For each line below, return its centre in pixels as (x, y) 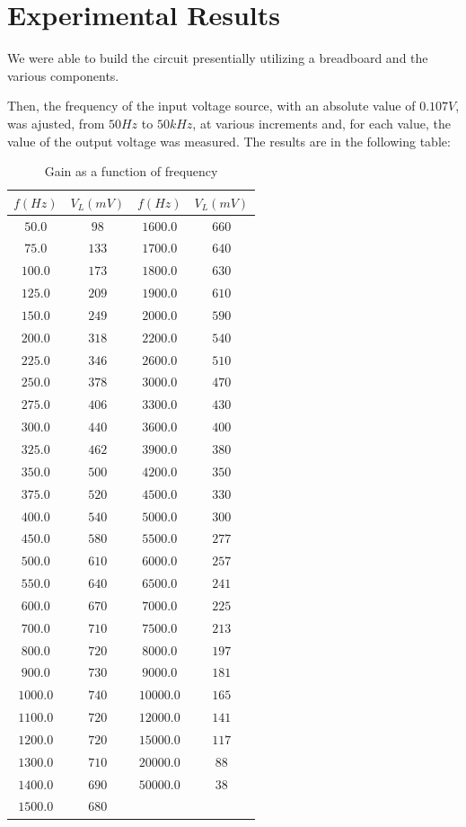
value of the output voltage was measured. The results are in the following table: (229, 141)
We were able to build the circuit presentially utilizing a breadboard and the (218, 58)
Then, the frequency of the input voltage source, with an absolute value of (211, 106)
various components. (63, 75)
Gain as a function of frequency (131, 171)
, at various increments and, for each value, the (322, 123)
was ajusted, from (56, 123)
